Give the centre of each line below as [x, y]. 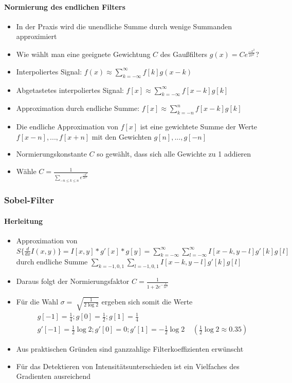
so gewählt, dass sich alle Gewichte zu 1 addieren [174, 154]
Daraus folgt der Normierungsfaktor [73, 281]
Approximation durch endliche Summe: [78, 108]
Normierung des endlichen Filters [65, 6]
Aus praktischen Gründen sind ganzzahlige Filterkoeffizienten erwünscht [130, 349]
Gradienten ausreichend [53, 376]
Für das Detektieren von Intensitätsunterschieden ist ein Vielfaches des [128, 366]
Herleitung [24, 221]
